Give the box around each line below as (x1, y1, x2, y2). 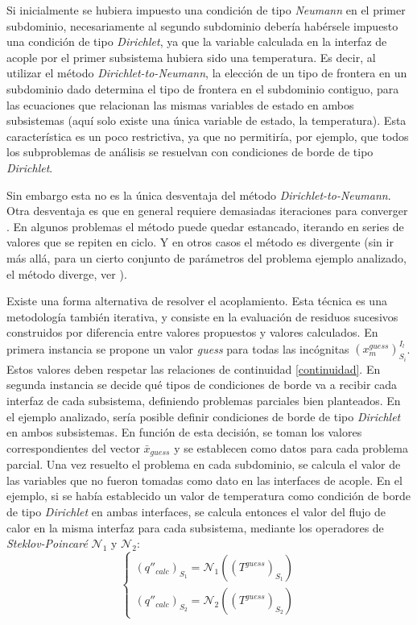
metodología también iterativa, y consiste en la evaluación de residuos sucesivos (6, 308, 398, 325)
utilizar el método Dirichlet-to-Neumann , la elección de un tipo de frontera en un (6, 64, 407, 81)
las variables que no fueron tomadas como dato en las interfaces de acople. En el (6, 471, 403, 488)
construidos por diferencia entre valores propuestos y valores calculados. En (6, 324, 378, 341)
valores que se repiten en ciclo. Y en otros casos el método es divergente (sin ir (6, 234, 394, 250)
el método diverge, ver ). (6, 265, 127, 282)
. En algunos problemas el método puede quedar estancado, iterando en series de (6, 217, 404, 234)
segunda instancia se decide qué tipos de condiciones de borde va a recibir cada (6, 376, 398, 393)
